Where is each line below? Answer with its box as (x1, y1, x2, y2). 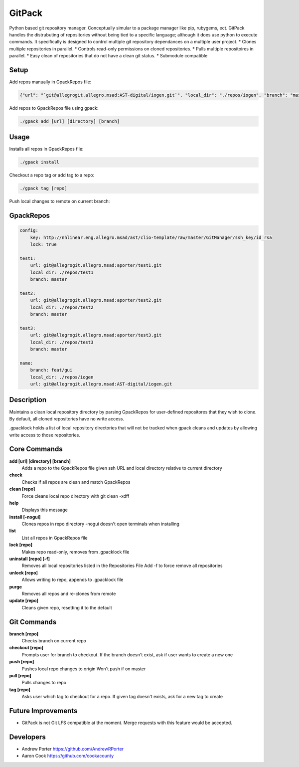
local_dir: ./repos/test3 (30, 339, 94, 345)
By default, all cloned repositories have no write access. (9, 415, 125, 421)
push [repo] (9, 659, 34, 665)
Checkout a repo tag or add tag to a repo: (9, 172, 95, 178)
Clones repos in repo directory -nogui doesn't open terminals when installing (21, 521, 179, 527)
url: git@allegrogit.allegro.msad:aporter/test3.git (30, 332, 162, 338)
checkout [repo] (9, 645, 43, 651)
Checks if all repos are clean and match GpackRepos (21, 479, 131, 485)
